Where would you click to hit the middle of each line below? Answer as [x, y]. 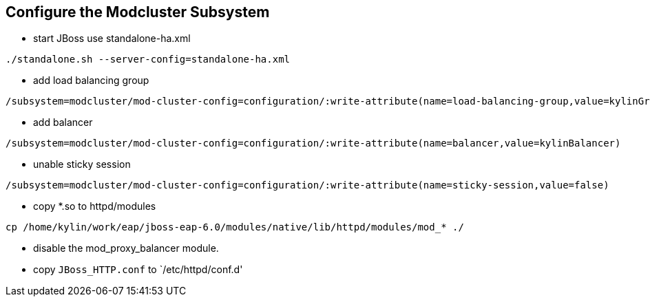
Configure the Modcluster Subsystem [138, 12]
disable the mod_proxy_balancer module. [126, 248]
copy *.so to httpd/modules [95, 206]
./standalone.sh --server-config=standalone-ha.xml [148, 60]
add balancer [63, 122]
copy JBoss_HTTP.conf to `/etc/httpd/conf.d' [138, 270]
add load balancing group [91, 80]
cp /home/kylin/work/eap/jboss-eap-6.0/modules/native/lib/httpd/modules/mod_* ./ [235, 227]
